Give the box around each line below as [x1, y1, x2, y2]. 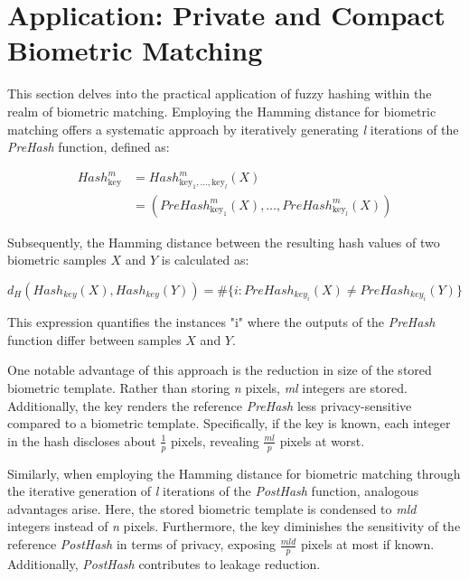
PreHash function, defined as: [7, 137, 170, 156]
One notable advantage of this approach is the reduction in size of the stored [7, 360, 432, 379]
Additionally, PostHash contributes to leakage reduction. [7, 554, 321, 573]
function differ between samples [7, 330, 182, 349]
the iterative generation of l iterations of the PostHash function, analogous [7, 481, 419, 500]
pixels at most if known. [300, 535, 435, 554]
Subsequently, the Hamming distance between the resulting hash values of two [7, 232, 440, 251]
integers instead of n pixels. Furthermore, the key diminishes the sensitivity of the [7, 517, 461, 536]
